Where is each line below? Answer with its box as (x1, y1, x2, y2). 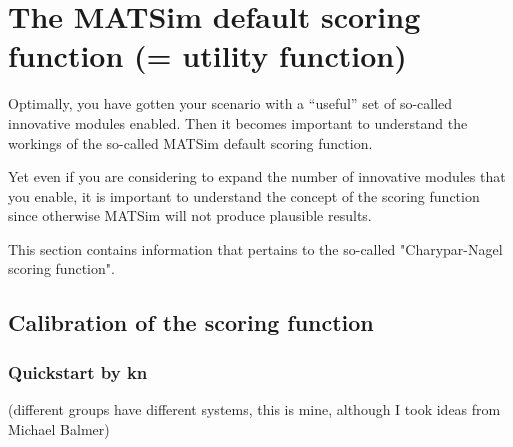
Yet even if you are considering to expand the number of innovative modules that (8, 166, 506, 187)
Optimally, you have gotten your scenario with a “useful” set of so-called (8, 93, 453, 114)
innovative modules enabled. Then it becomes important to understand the (8, 112, 468, 133)
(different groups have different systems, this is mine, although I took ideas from (8, 399, 501, 420)
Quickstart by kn (8, 359, 148, 384)
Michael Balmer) (8, 418, 110, 439)
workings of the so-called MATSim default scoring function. (8, 132, 373, 153)
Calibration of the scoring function (8, 307, 374, 338)
